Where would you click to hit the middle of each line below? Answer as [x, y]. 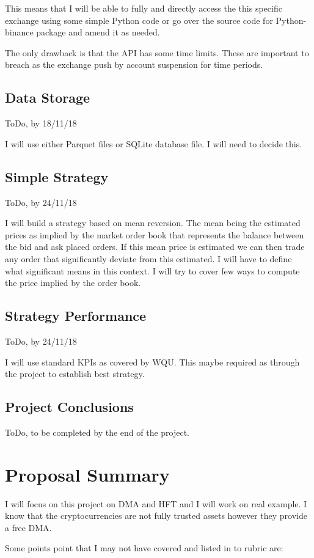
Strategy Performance [76, 316]
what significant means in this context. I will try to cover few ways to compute [152, 270]
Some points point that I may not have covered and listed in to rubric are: [144, 548]
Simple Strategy [57, 176]
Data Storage [48, 97]
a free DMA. [28, 527]
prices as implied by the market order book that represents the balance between [155, 234]
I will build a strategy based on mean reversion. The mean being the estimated [153, 223]
